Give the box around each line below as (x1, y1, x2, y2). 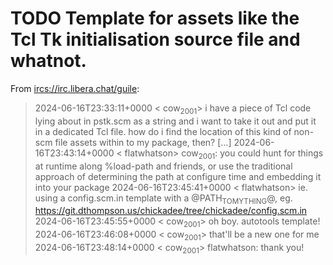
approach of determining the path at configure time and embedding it (34, 170, 322, 182)
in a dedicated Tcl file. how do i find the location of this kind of (34, 125, 292, 137)
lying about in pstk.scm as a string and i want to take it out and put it (34, 115, 317, 127)
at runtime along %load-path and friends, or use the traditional (34, 160, 293, 172)
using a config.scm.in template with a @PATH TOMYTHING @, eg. (34, 192, 293, 206)
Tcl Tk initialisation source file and (10, 28, 301, 51)
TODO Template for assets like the (10, 7, 300, 30)
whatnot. (10, 50, 87, 72)
